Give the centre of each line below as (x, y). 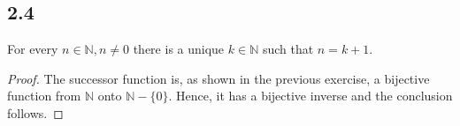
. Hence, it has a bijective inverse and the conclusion (310, 96)
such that (288, 49)
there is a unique (179, 49)
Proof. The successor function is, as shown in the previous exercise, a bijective (218, 78)
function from (44, 96)
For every (33, 49)
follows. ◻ (35, 112)
